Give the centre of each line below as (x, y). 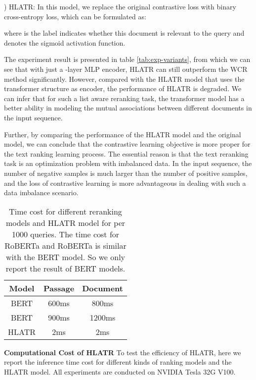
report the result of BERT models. (65, 268)
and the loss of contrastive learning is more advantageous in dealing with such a (125, 183)
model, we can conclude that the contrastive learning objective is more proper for (127, 144)
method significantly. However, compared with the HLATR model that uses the (124, 79)
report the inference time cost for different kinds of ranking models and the (118, 362)
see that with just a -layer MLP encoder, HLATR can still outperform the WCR (126, 69)
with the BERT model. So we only (65, 257)
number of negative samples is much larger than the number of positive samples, (126, 173)
